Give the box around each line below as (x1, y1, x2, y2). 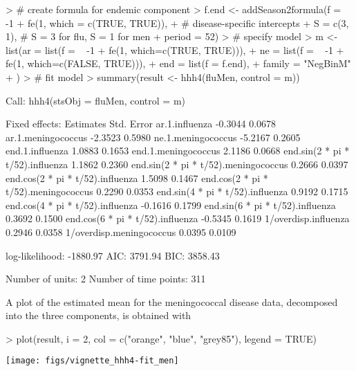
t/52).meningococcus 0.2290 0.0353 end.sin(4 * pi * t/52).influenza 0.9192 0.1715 (6, 184, 348, 199)
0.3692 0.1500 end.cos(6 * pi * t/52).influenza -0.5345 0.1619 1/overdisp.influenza (6, 211, 350, 226)
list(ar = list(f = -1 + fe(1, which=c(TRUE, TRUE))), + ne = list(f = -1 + (6, 42, 344, 57)
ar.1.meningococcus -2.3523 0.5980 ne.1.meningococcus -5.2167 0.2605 (6, 129, 301, 144)
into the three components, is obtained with (6, 308, 191, 323)
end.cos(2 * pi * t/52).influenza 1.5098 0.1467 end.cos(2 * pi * (6, 170, 268, 185)
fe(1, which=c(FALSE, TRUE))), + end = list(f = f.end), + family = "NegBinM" (6, 56, 351, 71)
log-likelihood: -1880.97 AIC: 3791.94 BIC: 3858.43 (6, 248, 220, 262)
